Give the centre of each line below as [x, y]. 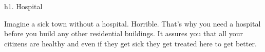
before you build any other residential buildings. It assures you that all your [124, 33]
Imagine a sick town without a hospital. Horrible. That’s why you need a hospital [132, 23]
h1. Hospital [23, 6]
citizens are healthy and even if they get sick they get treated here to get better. [130, 43]
